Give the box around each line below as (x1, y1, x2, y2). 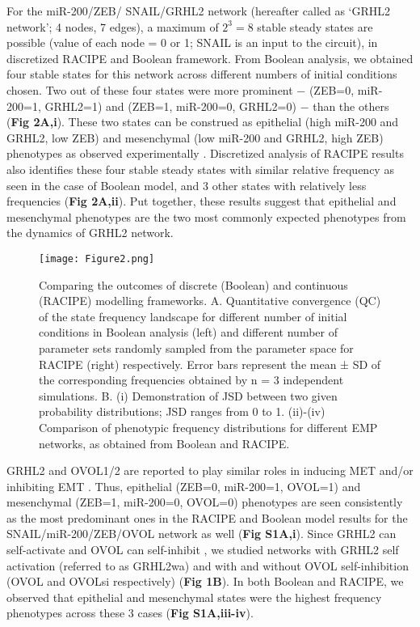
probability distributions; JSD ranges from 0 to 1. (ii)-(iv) (39, 403, 325, 420)
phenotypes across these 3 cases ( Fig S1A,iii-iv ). (6, 604, 254, 621)
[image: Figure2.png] (39, 252, 155, 265)
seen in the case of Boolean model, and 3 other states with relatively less (6, 176, 367, 193)
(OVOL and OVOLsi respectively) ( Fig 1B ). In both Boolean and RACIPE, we (6, 573, 404, 590)
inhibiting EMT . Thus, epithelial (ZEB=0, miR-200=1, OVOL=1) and (6, 477, 361, 494)
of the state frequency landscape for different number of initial (39, 307, 347, 324)
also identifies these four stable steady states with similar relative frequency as (6, 160, 394, 177)
